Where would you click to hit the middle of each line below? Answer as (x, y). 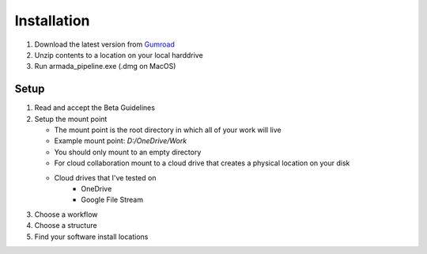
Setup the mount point (71, 119)
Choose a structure (66, 226)
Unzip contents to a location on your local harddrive (119, 55)
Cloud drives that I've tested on (105, 177)
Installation (52, 21)
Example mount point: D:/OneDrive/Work (121, 141)
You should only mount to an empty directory (128, 152)
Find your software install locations (91, 237)
